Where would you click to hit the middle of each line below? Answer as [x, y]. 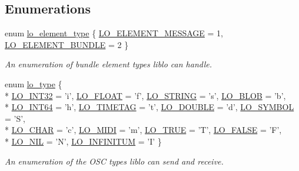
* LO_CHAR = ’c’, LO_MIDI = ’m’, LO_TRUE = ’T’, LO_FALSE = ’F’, [143, 130]
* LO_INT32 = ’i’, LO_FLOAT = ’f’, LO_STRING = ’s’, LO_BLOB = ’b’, [145, 95]
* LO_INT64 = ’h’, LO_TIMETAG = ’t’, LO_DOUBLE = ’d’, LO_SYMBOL [149, 107]
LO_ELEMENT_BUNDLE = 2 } [67, 44]
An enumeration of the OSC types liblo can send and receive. [114, 161]
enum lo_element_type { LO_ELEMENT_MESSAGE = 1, [114, 33]
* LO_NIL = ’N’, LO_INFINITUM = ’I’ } [83, 141]
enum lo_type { [34, 83]
